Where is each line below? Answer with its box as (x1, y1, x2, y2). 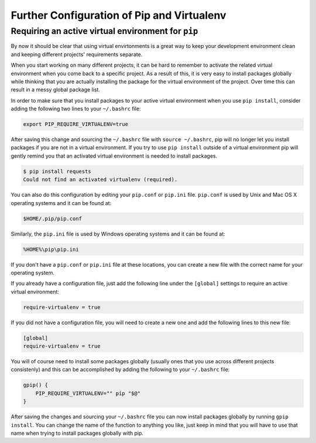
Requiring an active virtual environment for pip (11, 26, 198, 36)
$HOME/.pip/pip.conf (23, 215, 82, 222)
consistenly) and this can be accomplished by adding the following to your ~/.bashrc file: (11, 366, 230, 373)
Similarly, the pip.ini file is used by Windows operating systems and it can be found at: (11, 230, 225, 237)
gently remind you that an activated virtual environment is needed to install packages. (11, 152, 218, 159)
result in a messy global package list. (11, 86, 101, 93)
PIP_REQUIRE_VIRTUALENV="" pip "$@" (35, 390, 140, 397)
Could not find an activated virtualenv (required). (23, 176, 178, 183)
